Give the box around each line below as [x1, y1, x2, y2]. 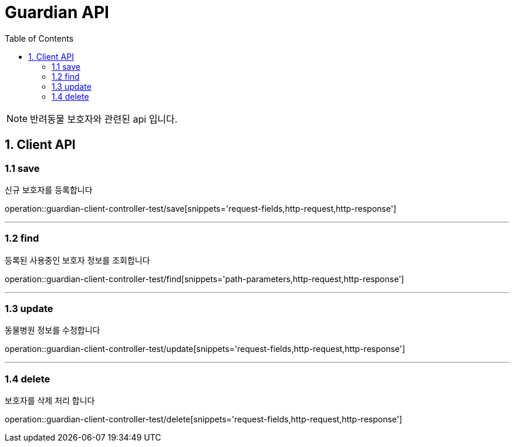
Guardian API [5, 2, 109, 22]
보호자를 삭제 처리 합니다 [5, 395, 95, 406]
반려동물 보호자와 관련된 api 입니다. [30, 113, 178, 125]
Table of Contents [5, 33, 74, 43]
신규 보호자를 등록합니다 [5, 184, 93, 195]
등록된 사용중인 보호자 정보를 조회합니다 [5, 255, 150, 265]
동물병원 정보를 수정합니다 [5, 325, 100, 336]
